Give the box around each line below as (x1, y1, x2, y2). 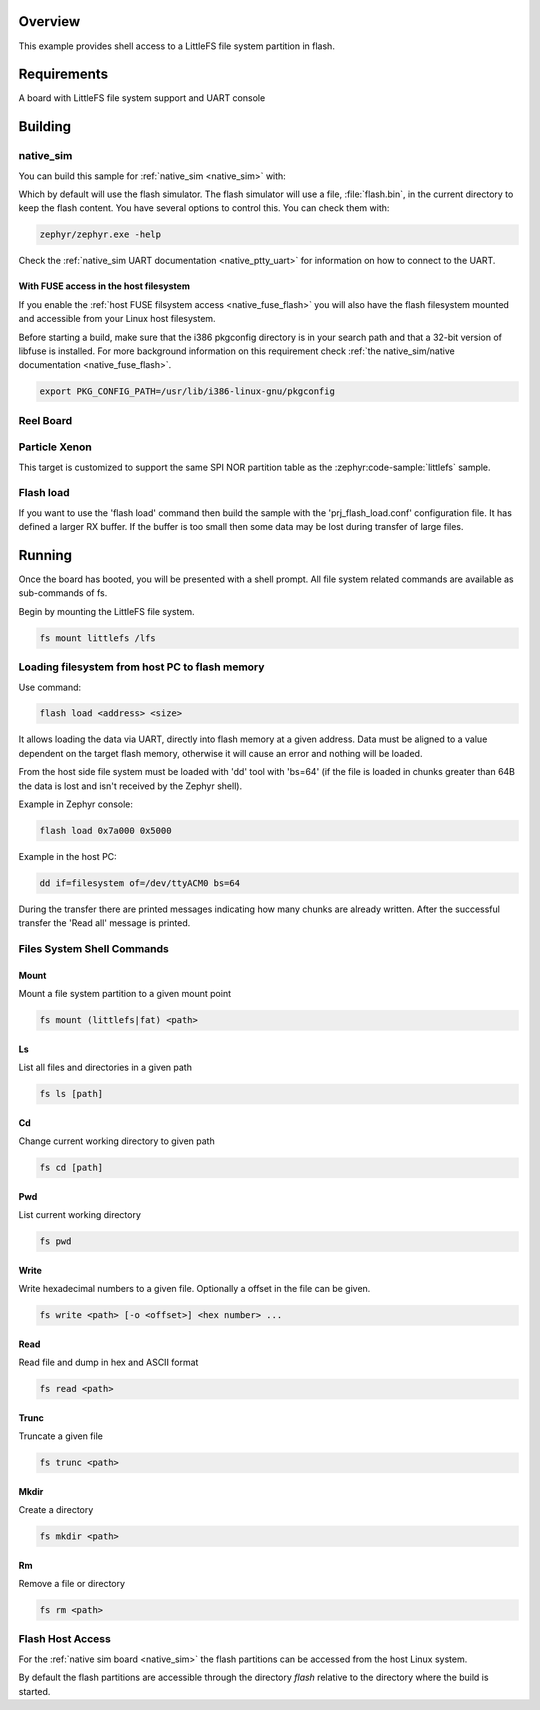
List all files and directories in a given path (18, 1061, 192, 1074)
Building (18, 118, 72, 135)
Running (18, 546, 73, 564)
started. (18, 1685, 51, 1697)
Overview (18, 13, 81, 30)
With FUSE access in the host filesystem (18, 280, 190, 292)
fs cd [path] (39, 1162, 104, 1174)
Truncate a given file (18, 1430, 104, 1442)
